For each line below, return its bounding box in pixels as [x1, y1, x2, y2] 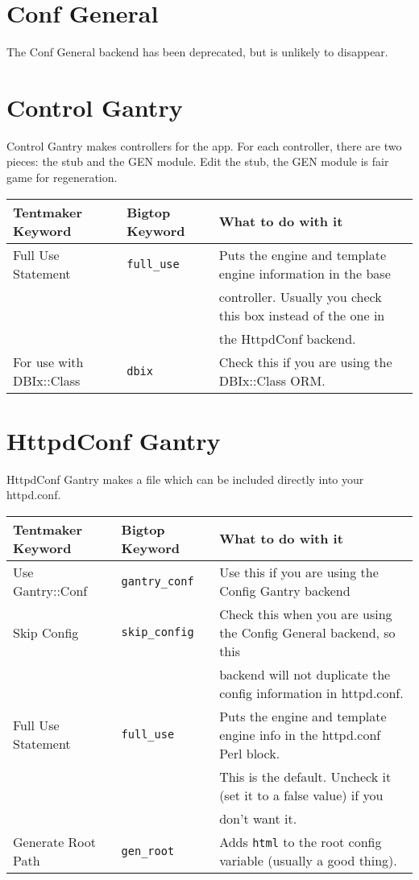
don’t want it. [219, 808, 297, 828]
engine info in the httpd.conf [219, 725, 381, 744]
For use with [13, 352, 84, 371]
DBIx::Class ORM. [218, 370, 326, 390]
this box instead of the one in [218, 305, 385, 324]
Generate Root [13, 832, 97, 851]
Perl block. [219, 743, 280, 762]
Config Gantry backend [219, 580, 351, 600]
